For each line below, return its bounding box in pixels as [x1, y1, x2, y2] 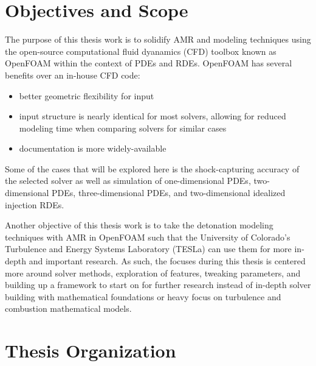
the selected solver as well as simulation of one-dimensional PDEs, [5, 174, 251, 187]
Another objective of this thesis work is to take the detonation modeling [5, 219, 273, 231]
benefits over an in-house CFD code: [5, 68, 140, 81]
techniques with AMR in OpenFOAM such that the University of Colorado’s [5, 230, 290, 243]
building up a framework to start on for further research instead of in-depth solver [5, 278, 311, 291]
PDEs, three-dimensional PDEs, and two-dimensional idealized [52, 186, 286, 199]
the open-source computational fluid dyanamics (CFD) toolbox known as [5, 44, 276, 57]
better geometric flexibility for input [19, 89, 154, 102]
